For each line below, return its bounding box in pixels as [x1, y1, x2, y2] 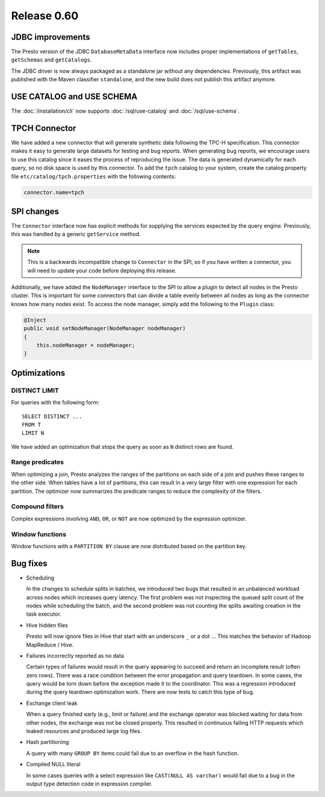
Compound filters [11, 502, 64, 511]
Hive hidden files [26, 621, 69, 629]
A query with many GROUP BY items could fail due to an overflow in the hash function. [26, 749, 239, 757]
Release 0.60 [11, 9, 79, 22]
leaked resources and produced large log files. [26, 728, 142, 735]
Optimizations [11, 367, 66, 378]
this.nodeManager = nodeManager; [36, 342, 135, 349]
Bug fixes [11, 558, 48, 569]
